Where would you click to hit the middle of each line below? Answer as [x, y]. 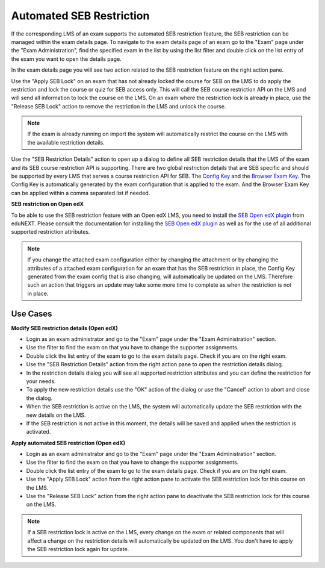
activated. [39, 432]
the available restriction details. [66, 142]
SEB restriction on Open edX [48, 204]
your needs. [41, 381]
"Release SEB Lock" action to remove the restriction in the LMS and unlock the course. [119, 106]
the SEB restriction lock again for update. [78, 549]
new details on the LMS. [56, 415]
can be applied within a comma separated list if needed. [81, 193]
